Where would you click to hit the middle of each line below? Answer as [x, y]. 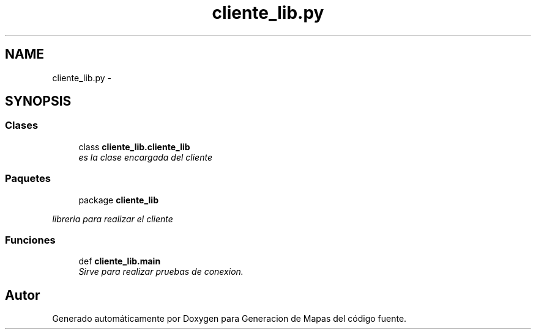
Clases [22, 125]
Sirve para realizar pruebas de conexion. [161, 272]
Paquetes [28, 179]
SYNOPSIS [38, 101]
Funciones [30, 240]
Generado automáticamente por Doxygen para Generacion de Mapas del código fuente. [229, 319]
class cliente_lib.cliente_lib [134, 147]
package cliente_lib [118, 200]
